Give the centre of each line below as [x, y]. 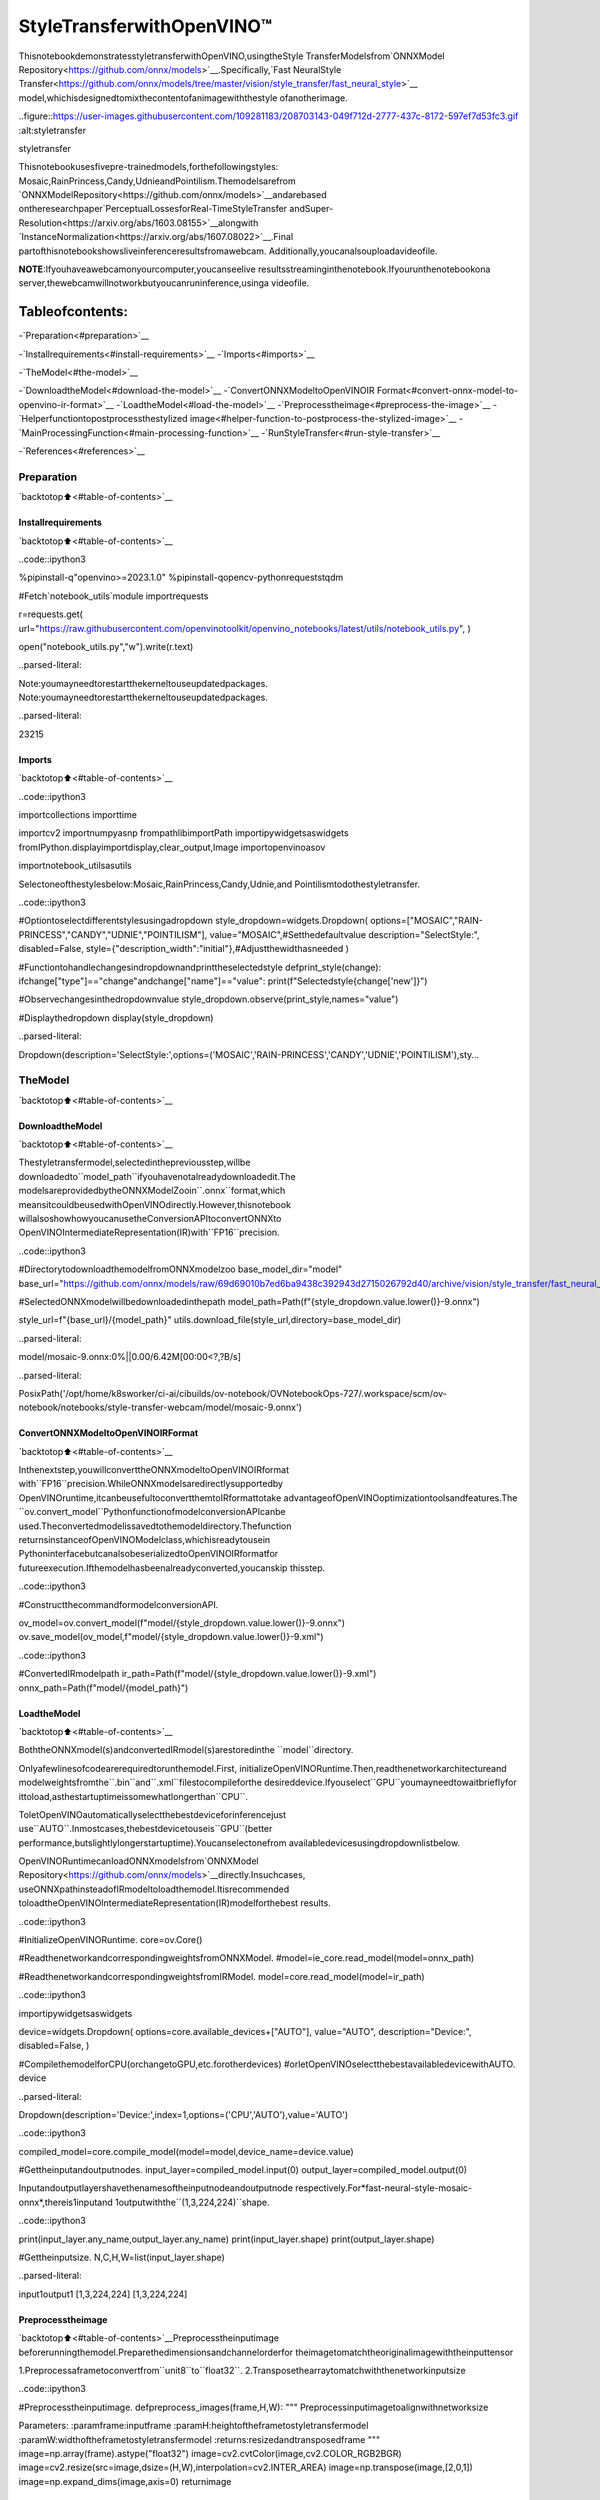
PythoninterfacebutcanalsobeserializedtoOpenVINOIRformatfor [148, 1554]
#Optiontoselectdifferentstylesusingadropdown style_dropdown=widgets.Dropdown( [193, 921]
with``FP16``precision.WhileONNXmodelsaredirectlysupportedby [151, 1484]
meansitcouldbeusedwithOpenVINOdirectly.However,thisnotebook [155, 1204]
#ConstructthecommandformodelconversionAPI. [118, 1604]
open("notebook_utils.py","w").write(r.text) [106, 646]
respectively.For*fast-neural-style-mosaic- [384, 2188]
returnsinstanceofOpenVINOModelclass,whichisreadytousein [144, 1540]
